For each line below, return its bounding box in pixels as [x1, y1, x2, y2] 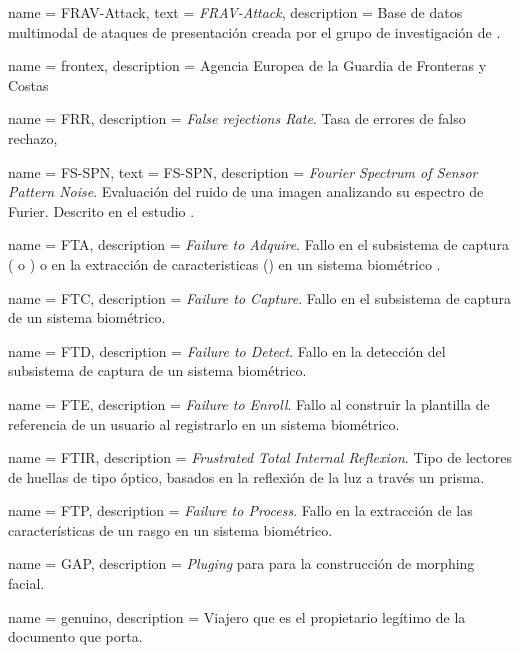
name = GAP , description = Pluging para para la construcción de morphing [8, 553, 475, 574]
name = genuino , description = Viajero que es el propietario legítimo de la [8, 606, 466, 627]
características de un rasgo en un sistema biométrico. [8, 519, 333, 540]
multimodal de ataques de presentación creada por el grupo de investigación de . [8, 21, 501, 42]
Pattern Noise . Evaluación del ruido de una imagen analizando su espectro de [8, 181, 484, 202]
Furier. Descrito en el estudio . [8, 200, 195, 221]
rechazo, [8, 127, 58, 148]
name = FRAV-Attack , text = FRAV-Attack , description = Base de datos [8, 2, 463, 22]
